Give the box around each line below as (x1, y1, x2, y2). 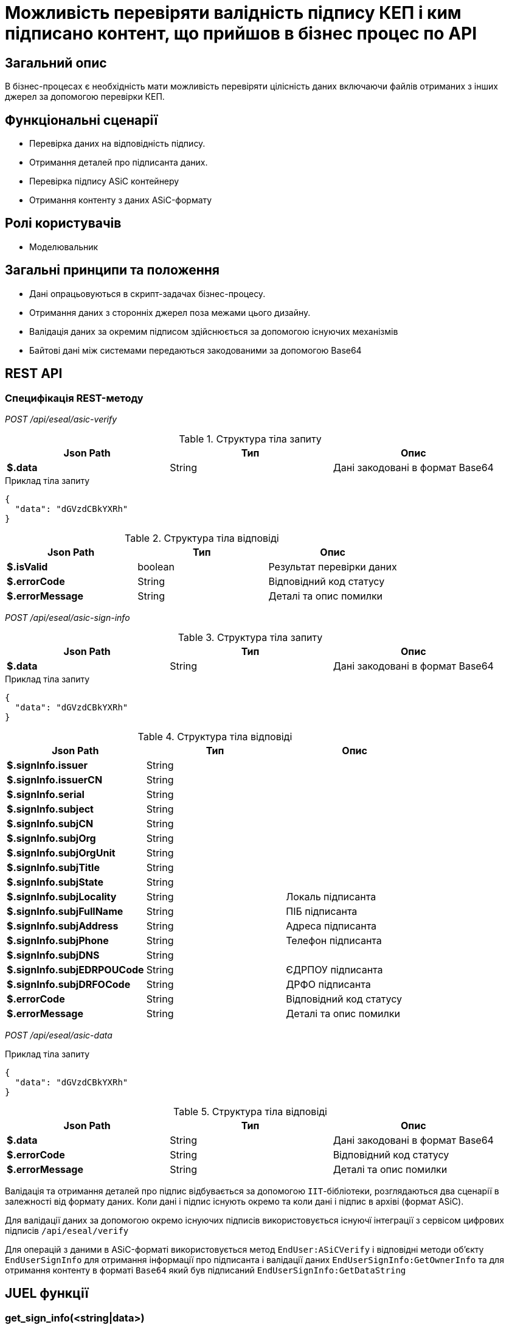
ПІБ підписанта (286, 905, 358, 917)
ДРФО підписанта (286, 978, 371, 990)
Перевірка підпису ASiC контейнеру (29, 176, 179, 187)
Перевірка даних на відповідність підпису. (29, 138, 206, 149)
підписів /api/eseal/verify (5, 1225, 129, 1236)
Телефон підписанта (286, 934, 382, 947)
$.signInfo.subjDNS (7, 948, 100, 961)
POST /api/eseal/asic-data (5, 1029, 113, 1040)
